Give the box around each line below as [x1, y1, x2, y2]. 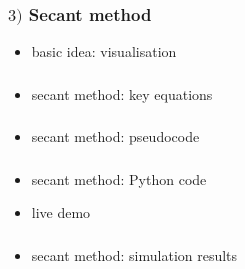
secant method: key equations [31, 83, 213, 104]
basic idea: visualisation [31, 41, 177, 62]
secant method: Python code [31, 168, 207, 189]
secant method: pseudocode [31, 126, 200, 147]
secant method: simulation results [31, 244, 238, 265]
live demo [31, 202, 91, 223]
